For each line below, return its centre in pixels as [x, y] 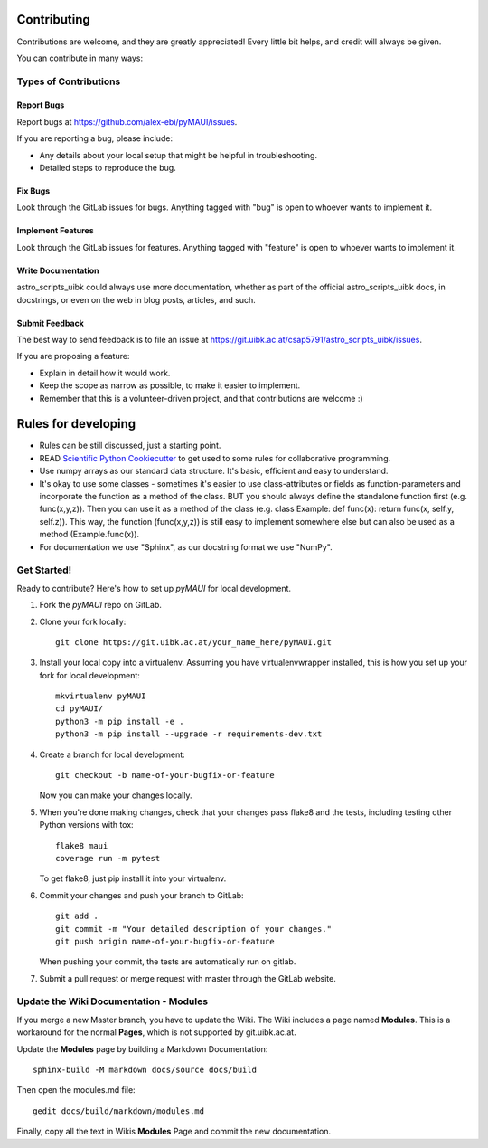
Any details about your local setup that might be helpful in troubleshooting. [178, 155]
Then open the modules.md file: [76, 1090]
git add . [77, 916]
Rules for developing [76, 424]
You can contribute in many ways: [80, 58]
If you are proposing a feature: [73, 356]
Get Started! [44, 570]
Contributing [53, 19]
